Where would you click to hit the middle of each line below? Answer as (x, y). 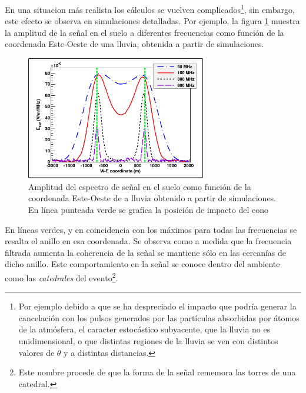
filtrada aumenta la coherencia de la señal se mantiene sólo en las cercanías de (145, 252)
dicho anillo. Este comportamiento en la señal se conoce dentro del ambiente (142, 264)
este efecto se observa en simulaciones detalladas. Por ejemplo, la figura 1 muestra (152, 21)
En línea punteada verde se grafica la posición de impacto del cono (148, 209)
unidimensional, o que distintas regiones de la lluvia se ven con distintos (148, 340)
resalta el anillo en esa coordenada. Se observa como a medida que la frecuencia (148, 241)
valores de (36, 352)
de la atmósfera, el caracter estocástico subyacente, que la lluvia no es (144, 329)
